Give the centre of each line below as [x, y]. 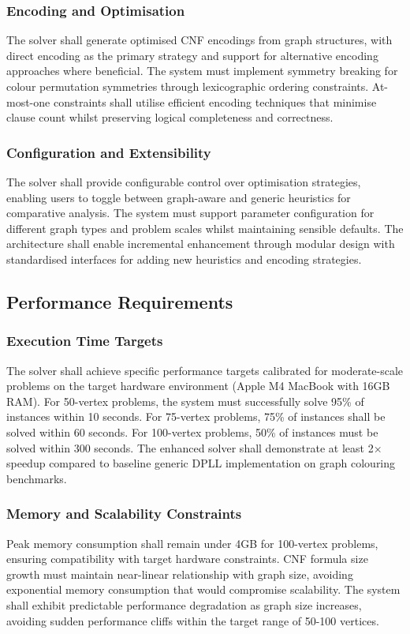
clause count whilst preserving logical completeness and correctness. [170, 117]
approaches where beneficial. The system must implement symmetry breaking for [202, 71]
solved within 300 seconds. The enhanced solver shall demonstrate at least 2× [194, 447]
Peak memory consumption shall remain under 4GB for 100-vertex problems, [192, 543]
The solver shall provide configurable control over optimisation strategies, [184, 182]
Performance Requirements [120, 301]
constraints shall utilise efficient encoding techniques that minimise [215, 101]
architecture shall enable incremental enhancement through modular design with [201, 244]
